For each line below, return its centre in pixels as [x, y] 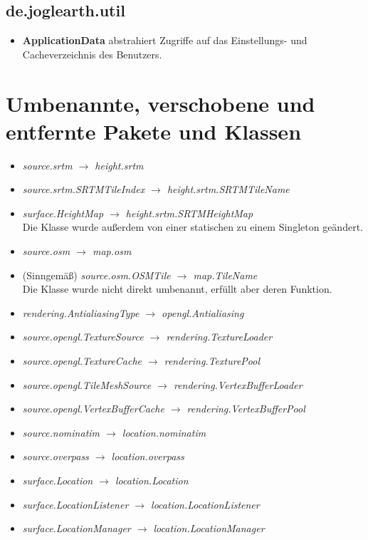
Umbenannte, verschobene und [161, 103]
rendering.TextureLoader [219, 337]
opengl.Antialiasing [203, 312]
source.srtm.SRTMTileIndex [84, 189]
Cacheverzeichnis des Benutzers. [92, 54]
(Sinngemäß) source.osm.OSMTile [96, 275]
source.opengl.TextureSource [83, 337]
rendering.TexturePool [212, 361]
